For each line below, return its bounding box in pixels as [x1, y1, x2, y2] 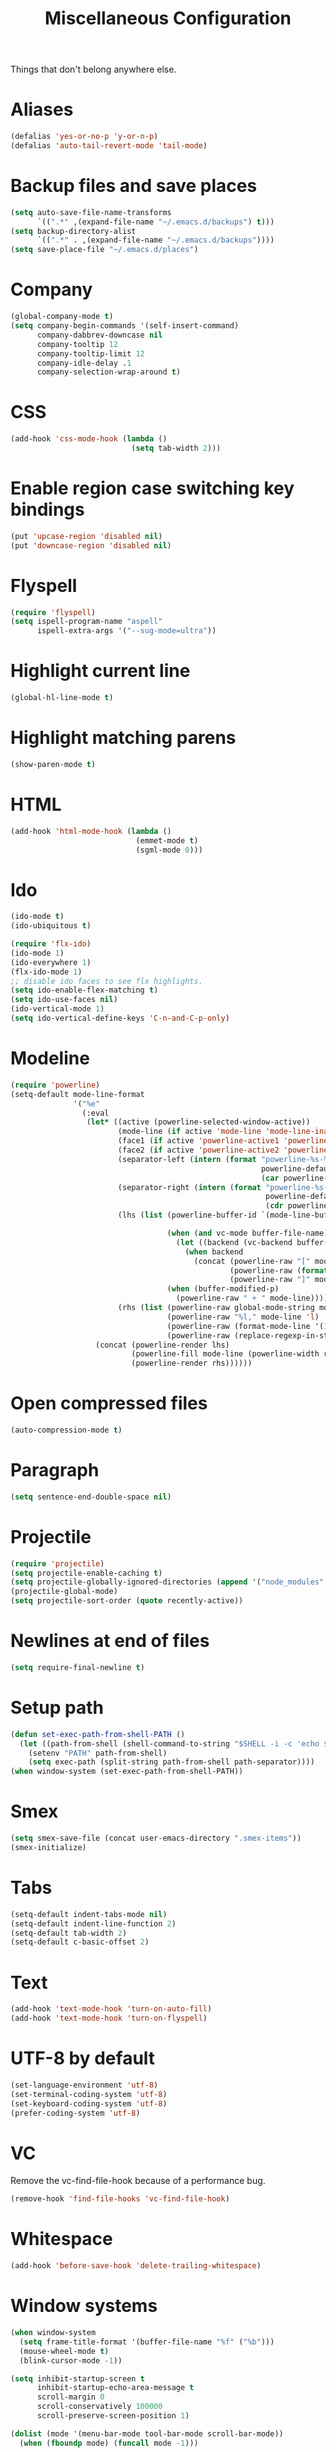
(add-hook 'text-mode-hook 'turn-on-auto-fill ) [10, 2004, 213, 2014]
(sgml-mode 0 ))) [135, 845, 203, 855]
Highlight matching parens [10, 727, 237, 749]
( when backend [184, 1247, 244, 1257]
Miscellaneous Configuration [44, 7, 292, 30]
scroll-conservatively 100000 [36, 2402, 163, 2412]
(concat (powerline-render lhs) [95, 1340, 230, 1350]
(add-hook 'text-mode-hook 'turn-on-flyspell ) [10, 2013, 208, 2024]
